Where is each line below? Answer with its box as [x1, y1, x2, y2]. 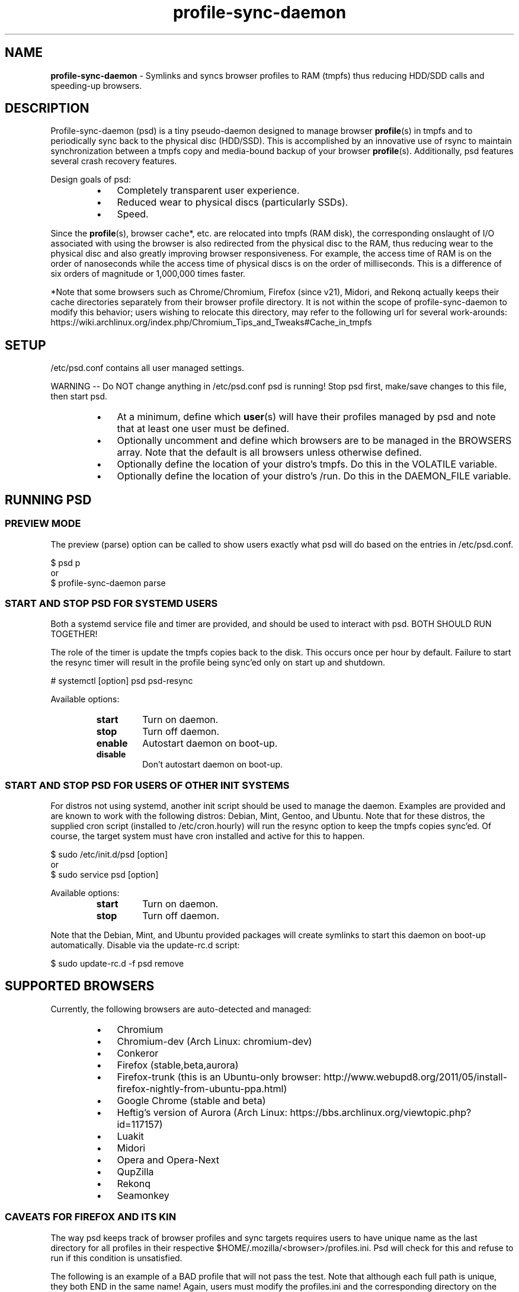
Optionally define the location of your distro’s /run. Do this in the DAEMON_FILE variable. [117, 470, 511, 482]
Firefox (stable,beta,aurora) [117, 1058, 239, 1071]
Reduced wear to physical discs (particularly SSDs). [117, 196, 348, 209]
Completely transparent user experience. [117, 184, 300, 197]
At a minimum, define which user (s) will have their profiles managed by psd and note [117, 411, 496, 423]
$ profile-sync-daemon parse [50, 577, 166, 588]
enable [96, 737, 128, 750]
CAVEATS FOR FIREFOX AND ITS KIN [5, 1211, 177, 1223]
